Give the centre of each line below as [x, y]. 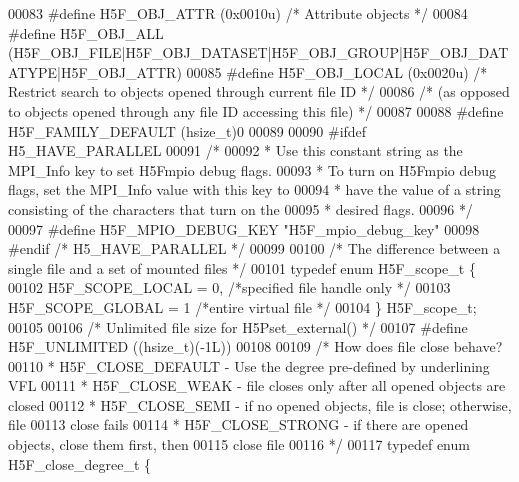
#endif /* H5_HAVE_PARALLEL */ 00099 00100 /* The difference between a [254, 248]
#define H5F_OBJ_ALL [86, 32]
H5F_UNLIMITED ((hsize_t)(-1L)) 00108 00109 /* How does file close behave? [255, 346]
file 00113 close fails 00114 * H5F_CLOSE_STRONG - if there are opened [238, 424]
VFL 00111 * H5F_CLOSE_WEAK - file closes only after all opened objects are [257, 385]
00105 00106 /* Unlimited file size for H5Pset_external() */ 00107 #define [238, 326]
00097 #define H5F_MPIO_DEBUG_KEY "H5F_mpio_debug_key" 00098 [244, 228]
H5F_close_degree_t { [80, 463]
